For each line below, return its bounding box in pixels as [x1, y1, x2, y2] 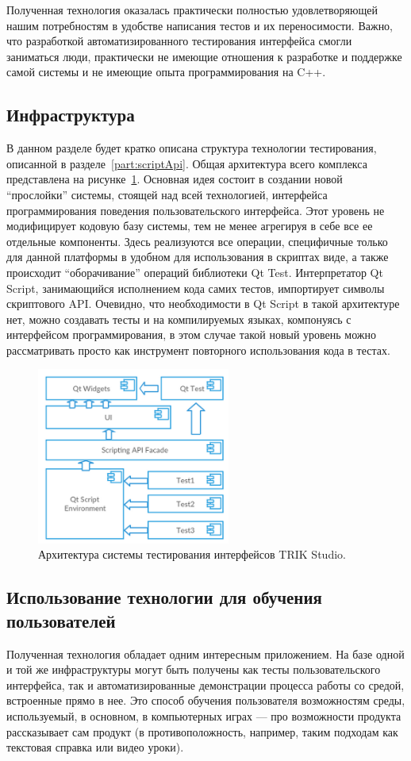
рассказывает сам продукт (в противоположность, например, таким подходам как [6, 723, 398, 740]
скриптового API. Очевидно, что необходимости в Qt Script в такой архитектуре [6, 295, 400, 312]
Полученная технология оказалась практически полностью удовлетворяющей [6, 2, 378, 17]
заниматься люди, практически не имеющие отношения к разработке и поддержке [6, 48, 402, 64]
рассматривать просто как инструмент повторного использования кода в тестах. [6, 341, 390, 358]
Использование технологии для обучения [6, 585, 322, 609]
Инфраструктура [6, 102, 135, 127]
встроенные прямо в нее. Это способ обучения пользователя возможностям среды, [6, 692, 405, 709]
